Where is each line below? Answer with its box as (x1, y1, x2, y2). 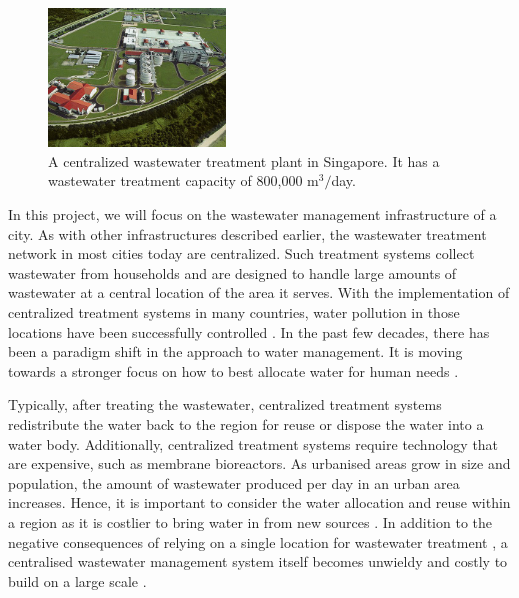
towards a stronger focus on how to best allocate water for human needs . (8, 360, 459, 381)
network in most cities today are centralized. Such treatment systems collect (8, 243, 475, 264)
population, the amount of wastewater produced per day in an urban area (8, 472, 460, 493)
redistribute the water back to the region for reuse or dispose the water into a (8, 413, 484, 434)
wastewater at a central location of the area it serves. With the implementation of (8, 282, 510, 303)
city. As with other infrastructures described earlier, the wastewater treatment (8, 223, 487, 244)
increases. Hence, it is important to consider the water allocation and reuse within (8, 492, 511, 513)
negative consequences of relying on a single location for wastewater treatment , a (8, 531, 508, 552)
